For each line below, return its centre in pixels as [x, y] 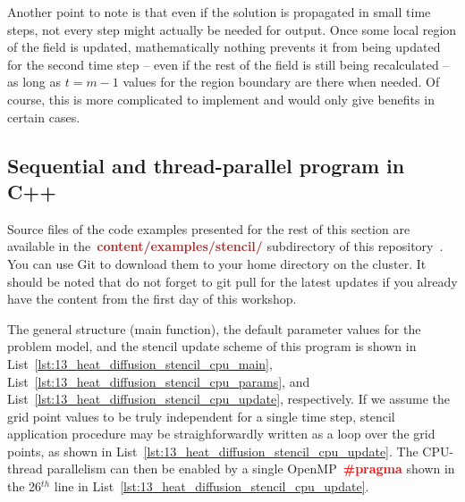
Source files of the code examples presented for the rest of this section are [209, 228]
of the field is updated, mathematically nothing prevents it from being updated [224, 47]
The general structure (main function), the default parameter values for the [214, 328]
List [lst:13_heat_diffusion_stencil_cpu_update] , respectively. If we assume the [229, 399]
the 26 [25, 486]
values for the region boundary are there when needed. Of [281, 82]
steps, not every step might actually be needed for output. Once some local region [232, 29]
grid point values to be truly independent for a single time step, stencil [201, 416]
